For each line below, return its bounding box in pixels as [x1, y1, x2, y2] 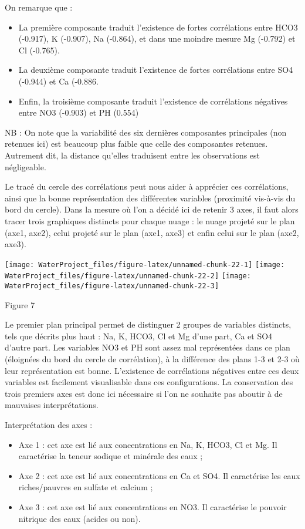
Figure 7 [5, 298, 35, 311]
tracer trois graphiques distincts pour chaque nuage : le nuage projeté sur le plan [5, 214, 295, 227]
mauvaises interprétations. [5, 399, 99, 411]
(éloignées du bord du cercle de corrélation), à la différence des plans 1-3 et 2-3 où [5, 353, 300, 365]
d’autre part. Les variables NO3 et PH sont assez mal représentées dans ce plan [5, 341, 290, 353]
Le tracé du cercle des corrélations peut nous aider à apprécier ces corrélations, [5, 180, 289, 193]
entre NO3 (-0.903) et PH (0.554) [18, 106, 139, 119]
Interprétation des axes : [5, 419, 93, 430]
